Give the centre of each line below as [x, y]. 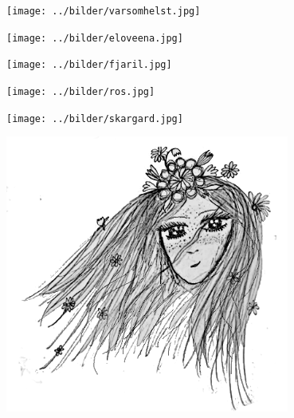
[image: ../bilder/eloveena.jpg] [95, 38]
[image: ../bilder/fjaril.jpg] [89, 65]
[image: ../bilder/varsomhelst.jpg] [104, 11]
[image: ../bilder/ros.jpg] [81, 91]
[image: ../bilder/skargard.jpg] [95, 118]
